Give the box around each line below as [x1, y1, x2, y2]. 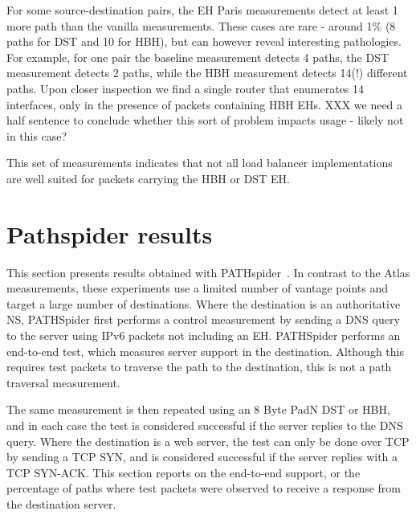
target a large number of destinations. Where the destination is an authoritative [6, 295, 401, 312]
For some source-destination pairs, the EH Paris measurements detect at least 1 [6, 2, 398, 18]
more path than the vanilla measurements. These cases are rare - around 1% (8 [6, 17, 396, 34]
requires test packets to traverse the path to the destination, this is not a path [6, 358, 392, 375]
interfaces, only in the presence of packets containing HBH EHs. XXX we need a [6, 96, 403, 112]
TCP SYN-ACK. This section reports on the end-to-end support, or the [6, 464, 361, 480]
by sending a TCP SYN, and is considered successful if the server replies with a [6, 448, 398, 465]
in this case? [6, 127, 67, 144]
